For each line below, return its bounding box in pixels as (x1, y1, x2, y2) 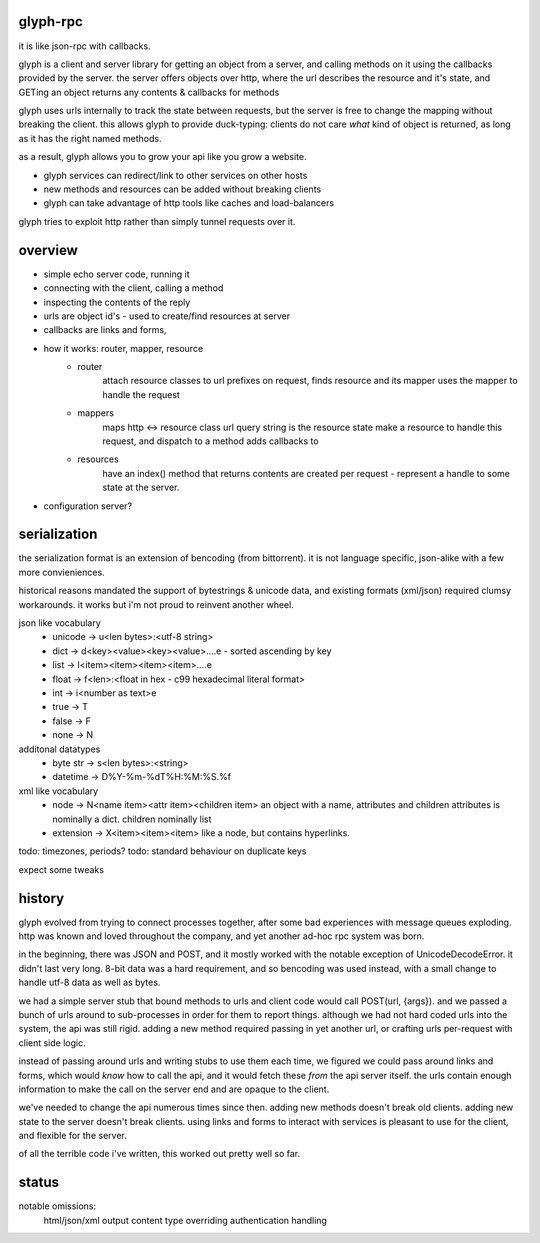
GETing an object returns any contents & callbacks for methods (18, 86, 280, 98)
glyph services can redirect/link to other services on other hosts (43, 169, 308, 181)
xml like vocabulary (18, 785, 99, 797)
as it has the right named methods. (18, 132, 162, 144)
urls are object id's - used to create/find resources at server (43, 310, 290, 322)
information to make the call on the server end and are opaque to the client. (18, 1083, 330, 1095)
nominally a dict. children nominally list (52, 813, 212, 825)
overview (18, 241, 79, 259)
